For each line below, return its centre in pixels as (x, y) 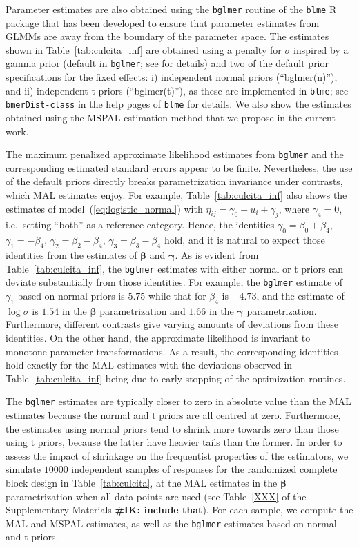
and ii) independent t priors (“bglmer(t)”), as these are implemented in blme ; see (177, 90)
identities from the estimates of (71, 255)
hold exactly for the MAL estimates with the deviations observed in (149, 365)
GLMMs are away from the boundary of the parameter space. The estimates (167, 36)
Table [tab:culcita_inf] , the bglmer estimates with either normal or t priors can (175, 268)
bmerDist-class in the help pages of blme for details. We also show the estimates (178, 104)
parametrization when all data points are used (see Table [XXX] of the (156, 496)
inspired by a (321, 49)
